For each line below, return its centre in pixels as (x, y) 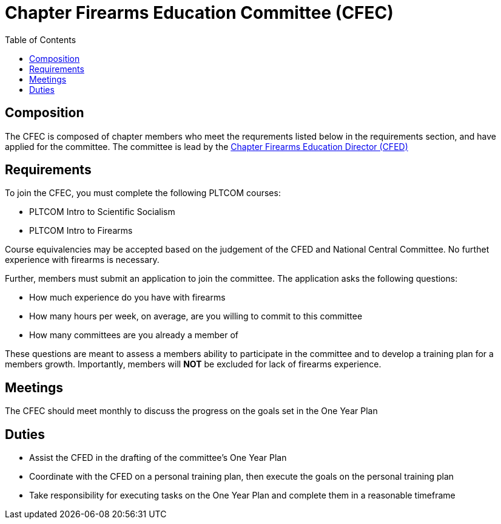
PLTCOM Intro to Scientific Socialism (102, 212)
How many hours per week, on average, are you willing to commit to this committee (196, 316)
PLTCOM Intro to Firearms (81, 231)
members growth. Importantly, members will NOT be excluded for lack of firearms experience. (193, 364)
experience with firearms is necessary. (82, 260)
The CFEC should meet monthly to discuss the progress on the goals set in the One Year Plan (191, 411)
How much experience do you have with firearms (127, 298)
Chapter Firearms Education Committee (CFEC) (199, 13)
